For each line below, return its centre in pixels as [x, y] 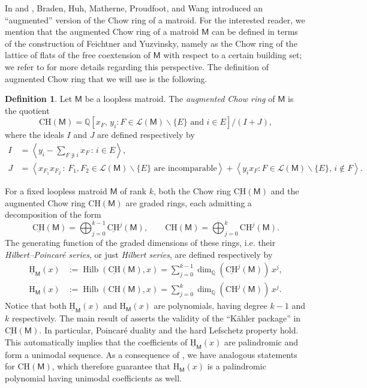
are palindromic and [261, 342]
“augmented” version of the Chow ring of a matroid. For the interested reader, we [155, 19]
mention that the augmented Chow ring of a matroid [102, 31]
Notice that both [36, 306]
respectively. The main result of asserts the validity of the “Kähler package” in [156, 318]
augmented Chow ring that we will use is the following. [106, 78]
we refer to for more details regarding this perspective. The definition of [137, 66]
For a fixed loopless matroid [56, 191]
